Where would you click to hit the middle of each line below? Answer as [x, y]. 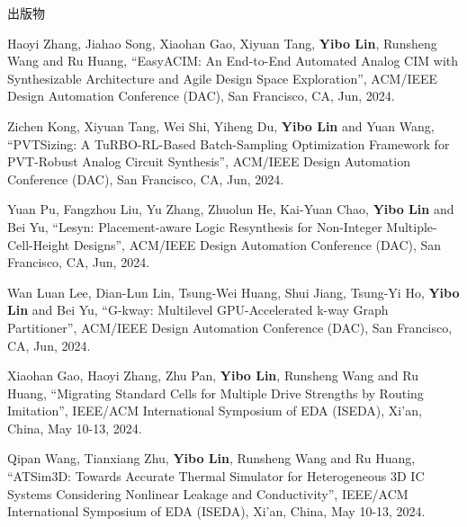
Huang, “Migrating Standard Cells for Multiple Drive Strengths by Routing [216, 393]
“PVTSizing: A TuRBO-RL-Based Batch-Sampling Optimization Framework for [229, 143]
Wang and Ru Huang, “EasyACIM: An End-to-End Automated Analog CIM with [233, 61]
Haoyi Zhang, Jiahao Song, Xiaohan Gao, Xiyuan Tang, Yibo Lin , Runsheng [222, 43]
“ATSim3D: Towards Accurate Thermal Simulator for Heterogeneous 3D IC [216, 476]
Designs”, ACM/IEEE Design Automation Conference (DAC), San [257, 244]
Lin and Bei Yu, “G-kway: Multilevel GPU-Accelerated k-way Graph [198, 310]
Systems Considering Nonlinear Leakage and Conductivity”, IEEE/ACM [208, 493]
